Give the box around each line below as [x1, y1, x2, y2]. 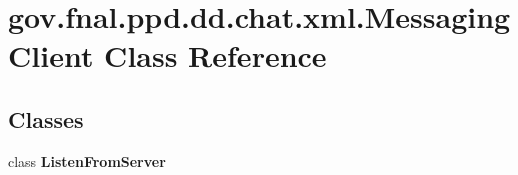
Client [8, 35, 94, 76]
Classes [8, 103, 84, 134]
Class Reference [104, 35, 327, 76]
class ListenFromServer [8, 150, 166, 171]
